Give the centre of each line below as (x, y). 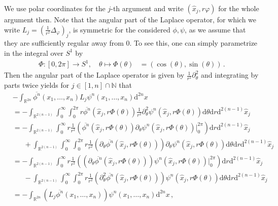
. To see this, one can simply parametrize (194, 43)
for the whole (239, 8)
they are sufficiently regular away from (64, 43)
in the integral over (34, 53)
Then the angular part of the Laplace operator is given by (94, 75)
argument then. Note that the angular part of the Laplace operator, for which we (130, 19)
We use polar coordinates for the (55, 8)
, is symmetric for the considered (119, 29)
